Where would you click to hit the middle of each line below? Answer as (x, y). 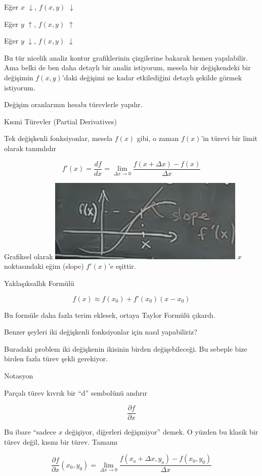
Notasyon (19, 375)
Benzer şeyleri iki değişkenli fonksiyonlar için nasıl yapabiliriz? (101, 332)
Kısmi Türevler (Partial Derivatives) (60, 121)
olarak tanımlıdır (30, 148)
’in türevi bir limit (229, 138)
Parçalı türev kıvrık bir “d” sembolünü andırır (76, 392)
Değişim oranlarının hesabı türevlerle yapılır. (73, 104)
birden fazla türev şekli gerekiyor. (56, 359)
